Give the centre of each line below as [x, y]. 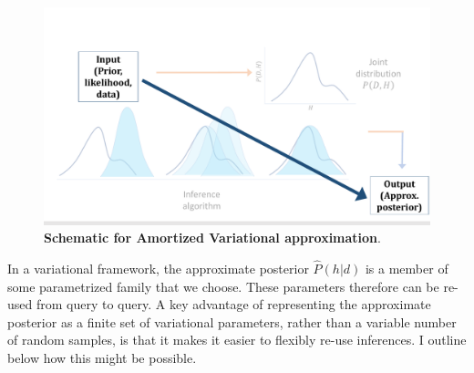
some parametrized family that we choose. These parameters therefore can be [223, 286]
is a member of [407, 268]
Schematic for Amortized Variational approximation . [212, 238]
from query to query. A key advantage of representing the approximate [233, 304]
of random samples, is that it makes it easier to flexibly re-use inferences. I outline [237, 340]
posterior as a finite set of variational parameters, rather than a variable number [232, 321]
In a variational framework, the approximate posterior [158, 268]
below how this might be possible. [102, 357]
